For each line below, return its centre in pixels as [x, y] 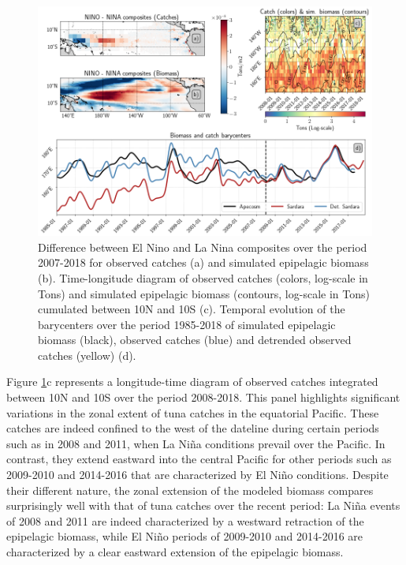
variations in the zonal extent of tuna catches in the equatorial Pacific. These [193, 412]
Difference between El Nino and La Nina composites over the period [203, 247]
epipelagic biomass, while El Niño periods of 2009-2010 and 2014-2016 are [185, 536]
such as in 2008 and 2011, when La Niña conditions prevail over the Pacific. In [196, 443]
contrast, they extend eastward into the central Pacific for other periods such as [199, 459]
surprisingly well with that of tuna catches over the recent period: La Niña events [203, 505]
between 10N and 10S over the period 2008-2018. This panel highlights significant [203, 397]
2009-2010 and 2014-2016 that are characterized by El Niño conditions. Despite [197, 475]
